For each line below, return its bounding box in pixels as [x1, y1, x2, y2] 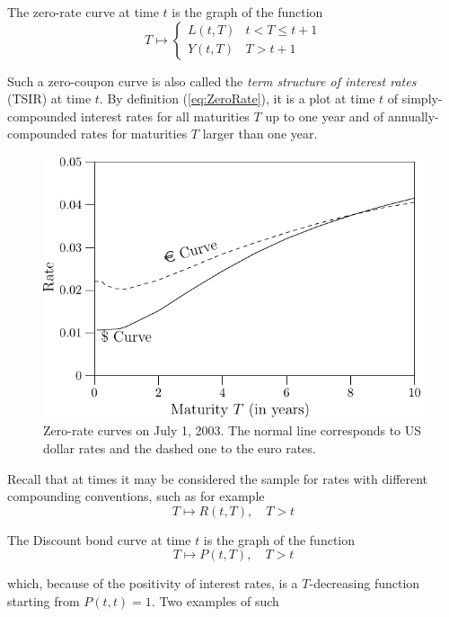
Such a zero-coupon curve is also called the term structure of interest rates [7, 71, 417, 90]
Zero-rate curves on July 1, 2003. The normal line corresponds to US [43, 421, 422, 440]
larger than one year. [202, 124, 318, 143]
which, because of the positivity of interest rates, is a [7, 574, 298, 593]
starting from [7, 591, 80, 610]
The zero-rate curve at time [7, 3, 159, 21]
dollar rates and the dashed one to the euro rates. [43, 438, 316, 457]
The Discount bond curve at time [7, 530, 191, 549]
